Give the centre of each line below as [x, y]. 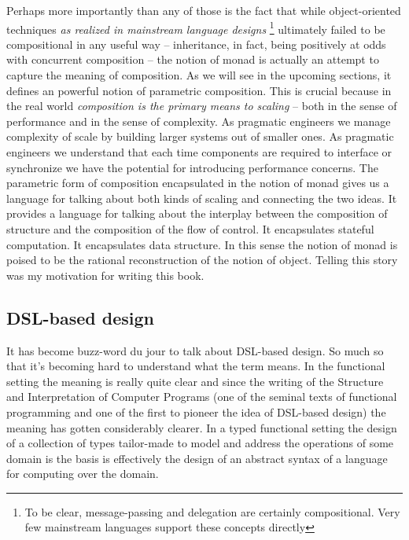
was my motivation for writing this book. [105, 275]
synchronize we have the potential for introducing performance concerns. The [192, 167]
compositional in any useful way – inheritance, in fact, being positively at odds [196, 44]
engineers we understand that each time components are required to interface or [199, 152]
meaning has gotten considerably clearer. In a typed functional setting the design [202, 427]
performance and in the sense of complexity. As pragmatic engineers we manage [199, 121]
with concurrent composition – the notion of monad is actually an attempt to [193, 59]
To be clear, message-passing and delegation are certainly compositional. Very [212, 511]
